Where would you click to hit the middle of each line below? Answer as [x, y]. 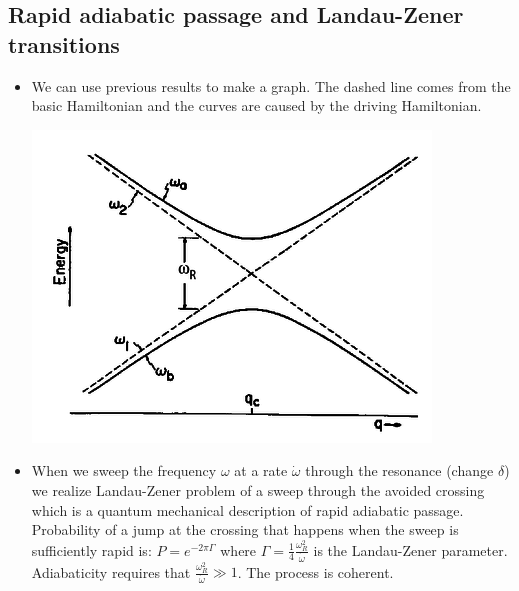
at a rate [261, 470]
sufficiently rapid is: [91, 549]
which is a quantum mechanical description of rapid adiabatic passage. [247, 509]
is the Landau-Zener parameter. [410, 549]
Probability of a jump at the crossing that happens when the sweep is [245, 529]
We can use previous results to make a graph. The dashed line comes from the [271, 85]
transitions [64, 43]
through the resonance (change [399, 470]
